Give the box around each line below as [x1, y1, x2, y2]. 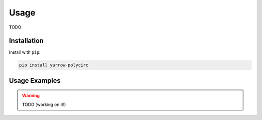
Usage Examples [9, 76, 61, 85]
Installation [9, 37, 44, 45]
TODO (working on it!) [22, 102, 66, 107]
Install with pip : [9, 49, 41, 55]
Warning [22, 92, 40, 99]
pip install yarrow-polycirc [19, 62, 89, 68]
